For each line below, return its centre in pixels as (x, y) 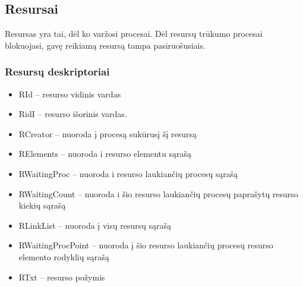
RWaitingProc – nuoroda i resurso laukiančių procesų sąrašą (128, 173)
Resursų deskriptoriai (57, 72)
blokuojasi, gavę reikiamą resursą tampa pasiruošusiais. (105, 45)
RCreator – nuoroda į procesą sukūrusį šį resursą (108, 133)
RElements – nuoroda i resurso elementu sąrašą (105, 154)
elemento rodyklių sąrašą (64, 256)
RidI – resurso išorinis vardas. (73, 114)
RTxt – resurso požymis (62, 277)
